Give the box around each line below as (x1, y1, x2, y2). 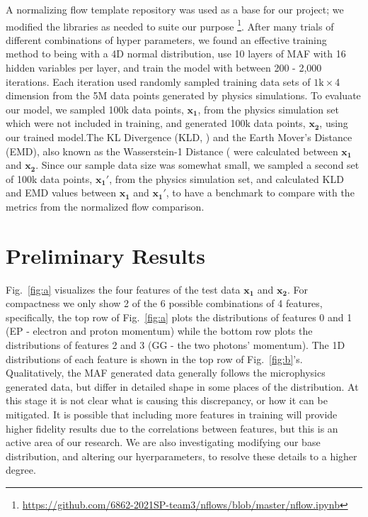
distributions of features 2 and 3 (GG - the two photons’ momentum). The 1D (6, 338, 345, 352)
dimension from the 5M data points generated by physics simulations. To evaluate (6, 88, 361, 103)
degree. (6, 462, 36, 477)
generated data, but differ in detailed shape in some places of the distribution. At (6, 379, 359, 394)
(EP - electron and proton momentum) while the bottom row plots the (6, 323, 313, 338)
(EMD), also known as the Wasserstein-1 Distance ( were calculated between (6, 143, 338, 158)
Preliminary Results (6, 240, 205, 269)
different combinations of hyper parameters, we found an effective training (6, 32, 327, 47)
